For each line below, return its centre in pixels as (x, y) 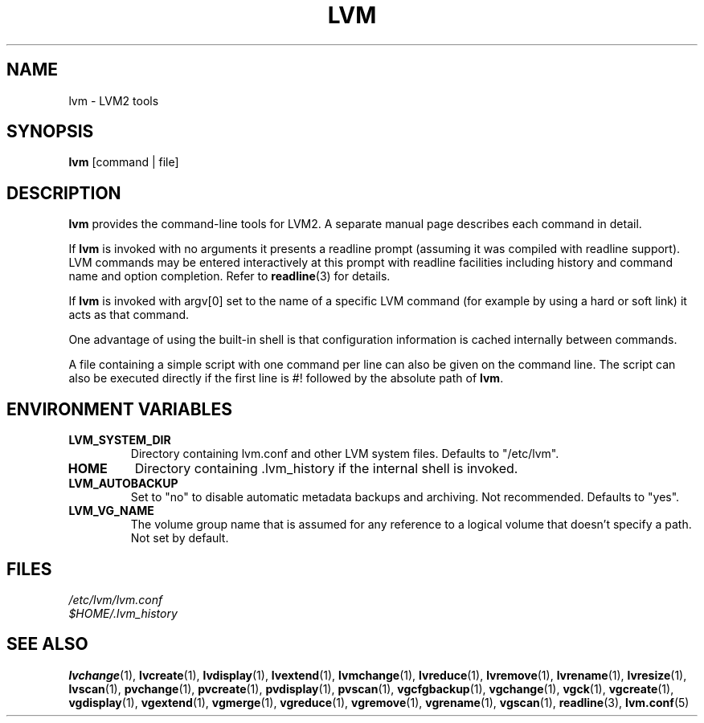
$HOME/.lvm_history (123, 613)
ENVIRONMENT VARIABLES (119, 409)
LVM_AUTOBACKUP (123, 484)
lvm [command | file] (124, 162)
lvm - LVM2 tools (114, 100)
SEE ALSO (47, 644)
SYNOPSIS (50, 132)
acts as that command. (129, 315)
